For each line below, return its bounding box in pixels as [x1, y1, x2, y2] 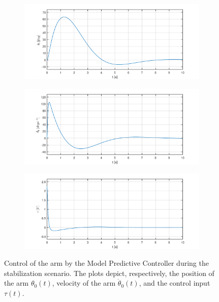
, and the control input [139, 278, 210, 288]
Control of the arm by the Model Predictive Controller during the [4, 258, 209, 268]
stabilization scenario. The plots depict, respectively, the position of [4, 267, 214, 278]
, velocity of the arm [52, 278, 116, 288]
